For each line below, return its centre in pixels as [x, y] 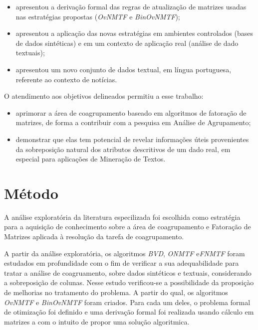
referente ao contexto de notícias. [66, 79]
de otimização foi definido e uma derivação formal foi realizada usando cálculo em [129, 312]
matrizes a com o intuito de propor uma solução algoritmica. [97, 321]
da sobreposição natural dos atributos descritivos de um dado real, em [123, 149]
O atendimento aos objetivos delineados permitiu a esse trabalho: [104, 96]
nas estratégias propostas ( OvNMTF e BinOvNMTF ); [98, 16]
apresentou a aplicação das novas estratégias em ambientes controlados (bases [134, 33]
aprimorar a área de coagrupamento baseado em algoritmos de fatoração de [131, 112]
